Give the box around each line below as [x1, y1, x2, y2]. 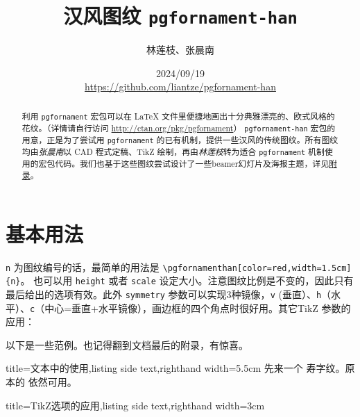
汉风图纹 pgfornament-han [63, 1, 298, 30]
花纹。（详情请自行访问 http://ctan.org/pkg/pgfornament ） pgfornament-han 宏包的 [22, 122, 336, 133]
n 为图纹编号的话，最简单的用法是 [6, 259, 160, 274]
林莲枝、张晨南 [146, 42, 214, 57]
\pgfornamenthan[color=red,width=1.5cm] [162, 263, 352, 273]
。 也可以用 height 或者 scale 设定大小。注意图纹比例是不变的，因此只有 [20, 273, 354, 288]
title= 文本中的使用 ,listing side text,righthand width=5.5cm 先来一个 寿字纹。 [6, 361, 345, 375]
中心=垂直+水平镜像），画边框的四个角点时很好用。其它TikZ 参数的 [44, 300, 351, 315]
